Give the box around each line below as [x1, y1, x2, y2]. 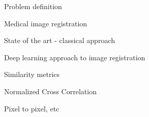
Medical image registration [4, 18, 87, 28]
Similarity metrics [4, 69, 60, 80]
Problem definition [4, 1, 62, 11]
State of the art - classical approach [4, 35, 115, 46]
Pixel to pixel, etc [4, 103, 59, 113]
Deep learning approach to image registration [4, 52, 145, 62]
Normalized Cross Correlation [4, 86, 97, 96]
